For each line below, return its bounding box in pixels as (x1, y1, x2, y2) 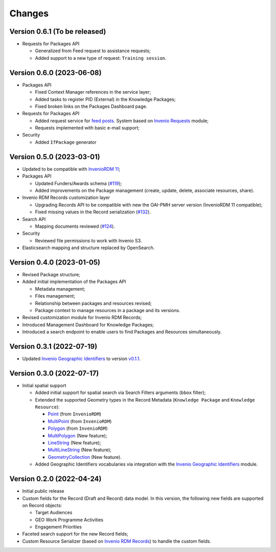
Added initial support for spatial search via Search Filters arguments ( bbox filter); (35, 389, 206, 396)
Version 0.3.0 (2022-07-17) (9, 369, 99, 378)
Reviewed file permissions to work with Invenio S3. (35, 237, 142, 244)
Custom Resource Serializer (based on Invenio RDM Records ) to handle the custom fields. (22, 538, 212, 544)
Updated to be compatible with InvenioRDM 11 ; (22, 166, 120, 172)
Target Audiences (35, 510, 73, 516)
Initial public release (22, 488, 65, 494)
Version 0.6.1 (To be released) (9, 27, 106, 36)
